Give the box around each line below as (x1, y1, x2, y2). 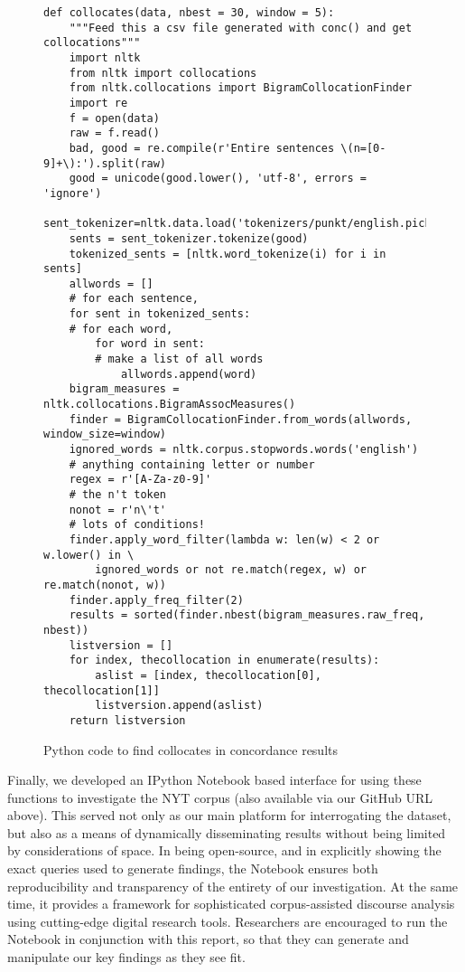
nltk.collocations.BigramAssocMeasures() (43, 398, 296, 411)
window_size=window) (43, 428, 167, 441)
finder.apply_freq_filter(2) (69, 593, 244, 607)
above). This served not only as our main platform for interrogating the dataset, (7, 806, 451, 825)
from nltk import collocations (69, 66, 257, 80)
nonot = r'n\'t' (69, 503, 167, 516)
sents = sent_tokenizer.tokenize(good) (69, 231, 309, 245)
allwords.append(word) (120, 367, 257, 381)
